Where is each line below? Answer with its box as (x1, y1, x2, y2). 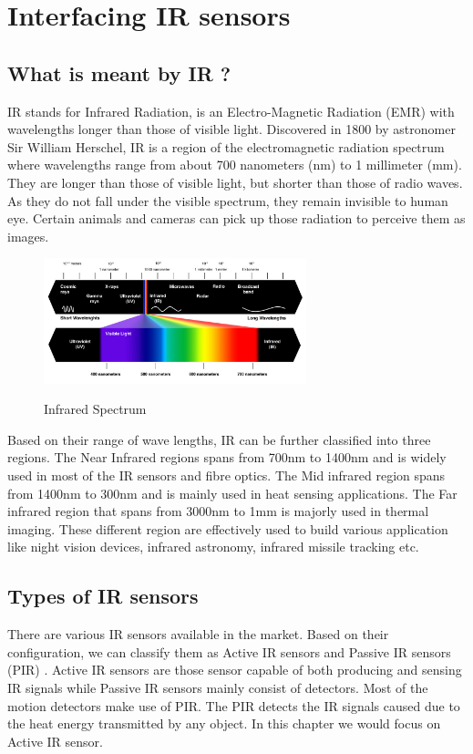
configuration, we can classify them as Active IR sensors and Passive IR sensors (7, 642, 451, 661)
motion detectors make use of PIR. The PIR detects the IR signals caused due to (7, 696, 460, 715)
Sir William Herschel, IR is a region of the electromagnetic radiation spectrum (7, 137, 445, 156)
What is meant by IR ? (7, 58, 231, 87)
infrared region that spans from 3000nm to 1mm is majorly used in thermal (7, 501, 429, 521)
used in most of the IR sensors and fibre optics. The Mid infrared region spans (7, 465, 446, 484)
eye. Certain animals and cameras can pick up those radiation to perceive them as (7, 209, 466, 228)
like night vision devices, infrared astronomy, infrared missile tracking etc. (7, 537, 419, 556)
